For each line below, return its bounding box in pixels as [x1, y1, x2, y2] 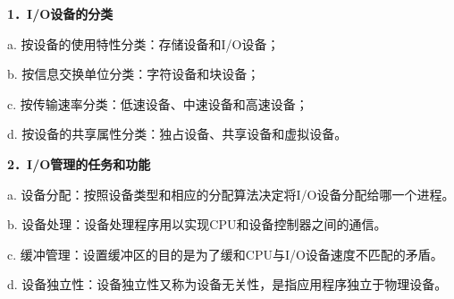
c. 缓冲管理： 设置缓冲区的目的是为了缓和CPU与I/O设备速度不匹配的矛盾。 [7, 244, 443, 263]
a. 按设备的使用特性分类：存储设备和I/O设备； [7, 34, 280, 53]
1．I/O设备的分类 [7, 4, 113, 22]
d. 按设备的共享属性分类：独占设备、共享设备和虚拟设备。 [7, 124, 348, 143]
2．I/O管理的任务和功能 [7, 154, 151, 173]
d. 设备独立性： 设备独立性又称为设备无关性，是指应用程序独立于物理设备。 [7, 275, 448, 294]
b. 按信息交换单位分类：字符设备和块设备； [7, 64, 260, 83]
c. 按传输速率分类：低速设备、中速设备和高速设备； [7, 94, 308, 113]
